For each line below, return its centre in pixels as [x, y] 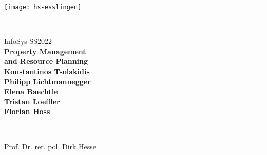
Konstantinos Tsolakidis [47, 71]
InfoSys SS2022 [28, 41]
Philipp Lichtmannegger [47, 81]
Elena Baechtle [31, 91]
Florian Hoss [27, 111]
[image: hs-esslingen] [43, 7]
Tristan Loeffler [32, 101]
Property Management [45, 51]
